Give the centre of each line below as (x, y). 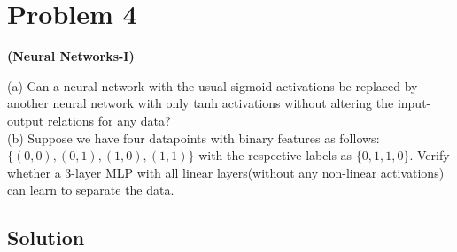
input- (414, 103)
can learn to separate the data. (91, 190)
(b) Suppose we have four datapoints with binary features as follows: (194, 137)
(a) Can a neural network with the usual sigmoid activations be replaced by (213, 85)
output (26, 120)
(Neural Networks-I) (71, 56)
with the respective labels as (275, 155)
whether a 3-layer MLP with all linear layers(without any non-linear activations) (226, 172)
